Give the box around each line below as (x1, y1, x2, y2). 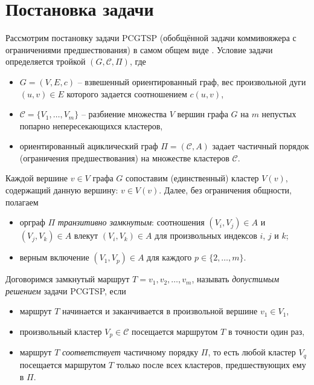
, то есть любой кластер (208, 346, 296, 358)
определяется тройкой (5, 55, 86, 68)
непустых (261, 108, 296, 120)
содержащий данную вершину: (5, 184, 118, 196)
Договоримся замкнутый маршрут (5, 273, 130, 285)
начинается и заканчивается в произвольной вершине (62, 305, 258, 317)
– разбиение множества (81, 108, 167, 120)
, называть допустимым (191, 273, 280, 285)
